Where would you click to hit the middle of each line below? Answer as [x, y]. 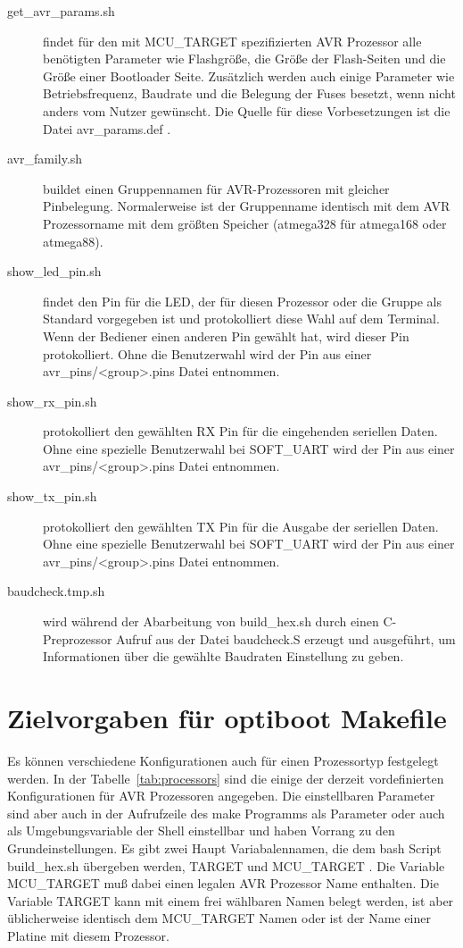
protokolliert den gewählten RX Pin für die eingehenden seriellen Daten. [240, 431]
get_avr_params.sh [61, 11]
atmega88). [73, 241]
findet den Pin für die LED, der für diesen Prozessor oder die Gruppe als [242, 301]
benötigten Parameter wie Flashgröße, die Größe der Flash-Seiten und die [244, 59]
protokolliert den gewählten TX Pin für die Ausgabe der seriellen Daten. [241, 526]
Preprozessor [78, 638]
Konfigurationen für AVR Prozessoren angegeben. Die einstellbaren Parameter [221, 796]
